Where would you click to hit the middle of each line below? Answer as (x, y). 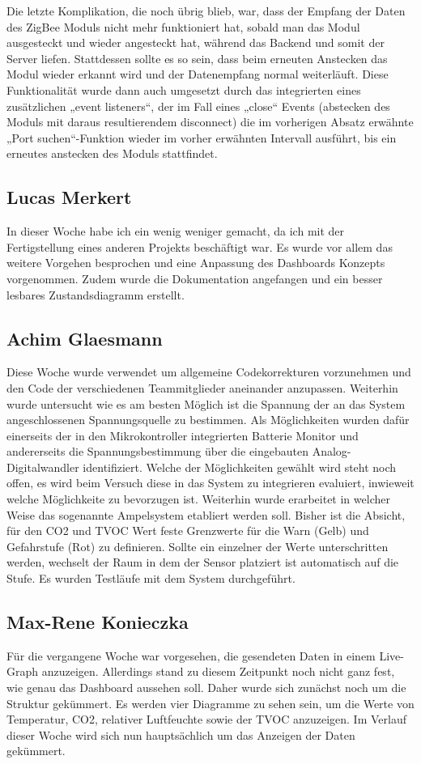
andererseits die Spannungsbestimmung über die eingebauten (158, 451)
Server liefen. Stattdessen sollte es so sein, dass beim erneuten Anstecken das (197, 58)
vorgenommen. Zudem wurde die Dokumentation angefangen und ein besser (195, 278)
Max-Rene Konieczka (98, 622)
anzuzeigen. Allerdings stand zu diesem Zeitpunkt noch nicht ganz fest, (218, 671)
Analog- (332, 451)
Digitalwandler (43, 467)
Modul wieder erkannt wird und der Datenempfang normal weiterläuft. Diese (198, 74)
